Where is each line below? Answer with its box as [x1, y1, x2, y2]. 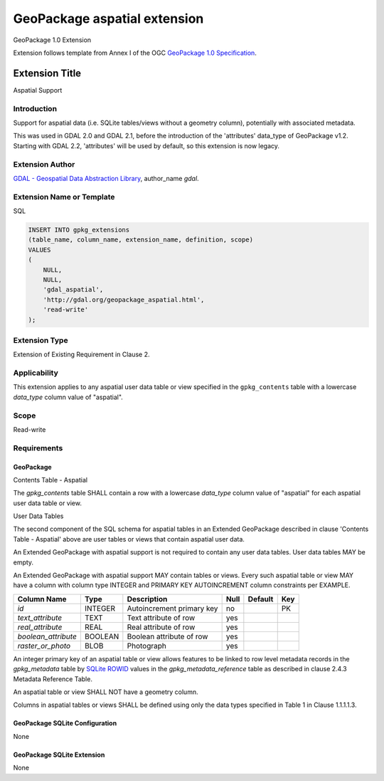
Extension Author [13, 159, 75, 169]
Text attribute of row [127, 613, 196, 623]
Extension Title [13, 67, 82, 79]
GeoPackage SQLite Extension [13, 750, 105, 759]
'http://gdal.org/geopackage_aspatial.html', [43, 296, 205, 304]
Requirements [13, 443, 63, 452]
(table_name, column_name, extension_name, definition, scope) [28, 236, 254, 244]
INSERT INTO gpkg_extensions [28, 226, 130, 234]
